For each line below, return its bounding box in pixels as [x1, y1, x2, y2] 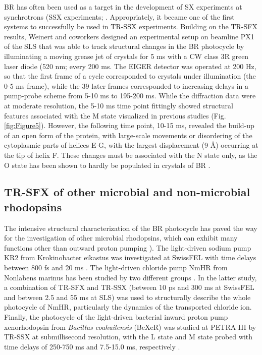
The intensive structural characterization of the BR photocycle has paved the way [4, 222, 257, 233]
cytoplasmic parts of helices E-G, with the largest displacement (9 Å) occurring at [4, 140, 258, 150]
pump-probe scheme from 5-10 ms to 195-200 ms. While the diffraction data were [4, 90, 256, 101]
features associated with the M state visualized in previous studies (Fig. [4, 110, 226, 121]
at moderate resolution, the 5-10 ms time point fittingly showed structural [4, 100, 233, 110]
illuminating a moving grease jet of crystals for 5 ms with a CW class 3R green [4, 50, 249, 61]
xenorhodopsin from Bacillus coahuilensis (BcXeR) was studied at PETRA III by [4, 321, 256, 332]
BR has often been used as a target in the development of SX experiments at [4, 2, 242, 12]
